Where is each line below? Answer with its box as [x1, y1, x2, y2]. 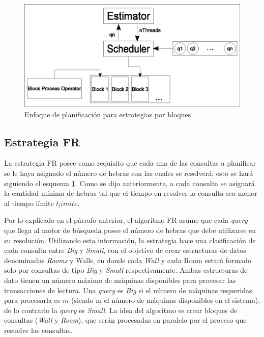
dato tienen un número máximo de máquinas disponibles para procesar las [4, 274, 236, 285]
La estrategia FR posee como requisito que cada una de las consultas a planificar [4, 158, 256, 168]
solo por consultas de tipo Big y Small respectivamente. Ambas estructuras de [4, 265, 248, 275]
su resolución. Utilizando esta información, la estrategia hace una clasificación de [4, 235, 256, 245]
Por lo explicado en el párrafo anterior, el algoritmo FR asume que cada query [4, 215, 248, 225]
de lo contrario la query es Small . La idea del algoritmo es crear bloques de [4, 304, 238, 315]
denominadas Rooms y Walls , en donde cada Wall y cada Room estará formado [4, 254, 251, 265]
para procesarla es [4, 295, 61, 305]
